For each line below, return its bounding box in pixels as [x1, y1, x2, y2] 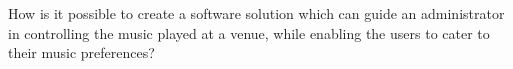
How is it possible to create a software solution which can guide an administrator [8, 3, 505, 23]
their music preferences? [8, 42, 155, 63]
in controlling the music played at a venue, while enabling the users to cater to [8, 22, 490, 43]
